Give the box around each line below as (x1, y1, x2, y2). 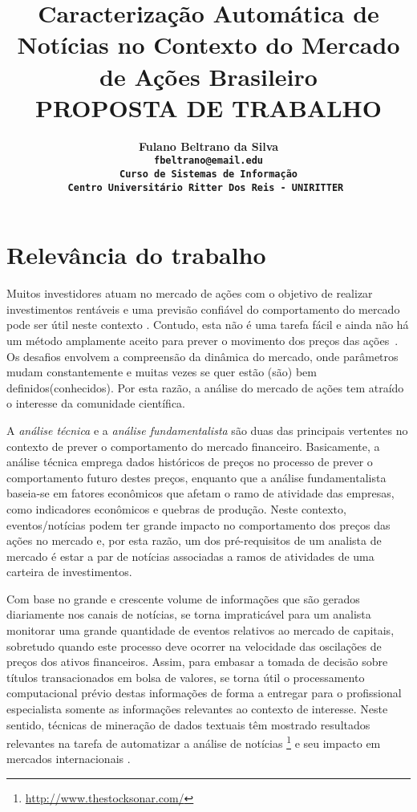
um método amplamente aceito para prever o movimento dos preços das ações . (6, 331, 399, 348)
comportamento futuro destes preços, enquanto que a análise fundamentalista (6, 469, 387, 485)
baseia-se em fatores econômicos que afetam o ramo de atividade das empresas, (6, 485, 395, 501)
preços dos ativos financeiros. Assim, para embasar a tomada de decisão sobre (6, 653, 388, 670)
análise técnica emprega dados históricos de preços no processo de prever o (6, 453, 373, 470)
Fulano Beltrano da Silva (138, 137, 279, 154)
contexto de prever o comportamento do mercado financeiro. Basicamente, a (6, 437, 380, 454)
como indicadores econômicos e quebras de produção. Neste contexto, (6, 500, 346, 517)
